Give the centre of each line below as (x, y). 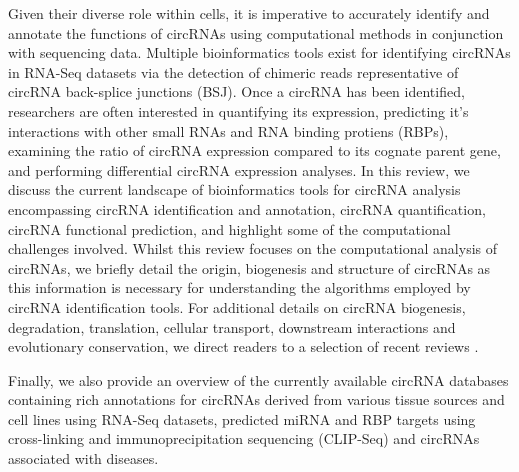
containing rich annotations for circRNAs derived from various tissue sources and (256, 399)
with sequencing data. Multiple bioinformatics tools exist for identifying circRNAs (259, 52)
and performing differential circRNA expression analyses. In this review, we (239, 169)
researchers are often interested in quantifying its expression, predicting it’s (238, 110)
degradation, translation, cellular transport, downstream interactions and (232, 326)
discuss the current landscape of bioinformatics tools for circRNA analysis (234, 189)
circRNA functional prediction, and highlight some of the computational (229, 228)
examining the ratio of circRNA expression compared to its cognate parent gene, (254, 150)
